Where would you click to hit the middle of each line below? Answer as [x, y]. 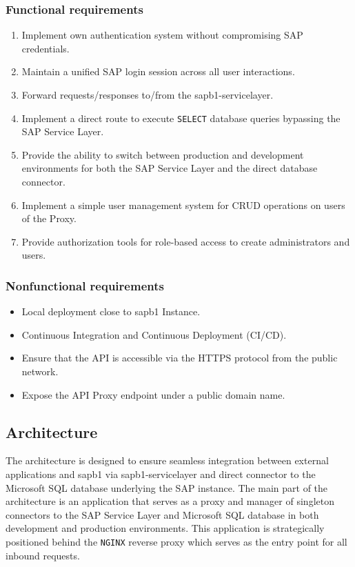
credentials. [45, 48]
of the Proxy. [49, 218]
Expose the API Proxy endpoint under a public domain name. [153, 394]
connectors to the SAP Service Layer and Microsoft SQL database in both [162, 514]
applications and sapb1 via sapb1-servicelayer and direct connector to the [161, 474]
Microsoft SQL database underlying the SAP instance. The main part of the [167, 487]
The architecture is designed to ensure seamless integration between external [167, 460]
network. [40, 371]
